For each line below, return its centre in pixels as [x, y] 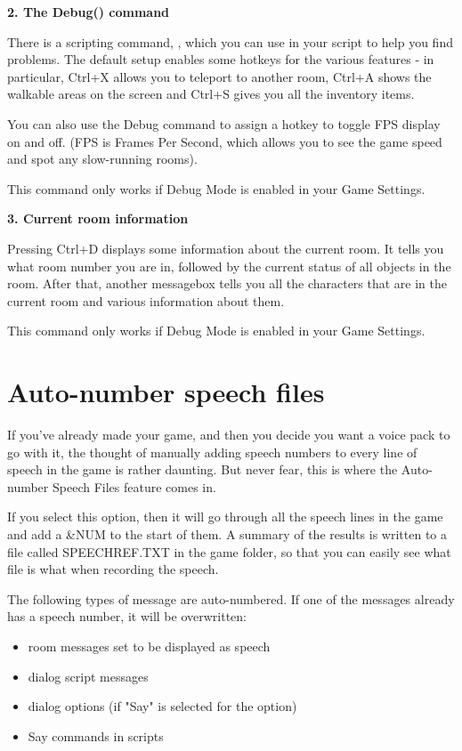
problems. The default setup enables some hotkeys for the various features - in [221, 59]
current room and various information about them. [146, 300]
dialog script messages [88, 676]
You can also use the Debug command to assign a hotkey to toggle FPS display [224, 123]
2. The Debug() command [89, 12]
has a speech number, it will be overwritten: [127, 616]
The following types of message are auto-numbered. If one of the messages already [231, 598]
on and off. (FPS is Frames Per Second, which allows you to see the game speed [225, 141]
